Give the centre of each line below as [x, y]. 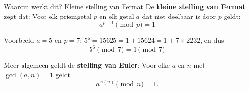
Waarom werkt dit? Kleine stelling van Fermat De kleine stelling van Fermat [125, 6]
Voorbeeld [19, 40]
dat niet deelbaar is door [179, 16]
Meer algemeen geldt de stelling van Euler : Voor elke [87, 65]
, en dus [212, 40]
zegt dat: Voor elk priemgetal [48, 16]
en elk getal [117, 16]
